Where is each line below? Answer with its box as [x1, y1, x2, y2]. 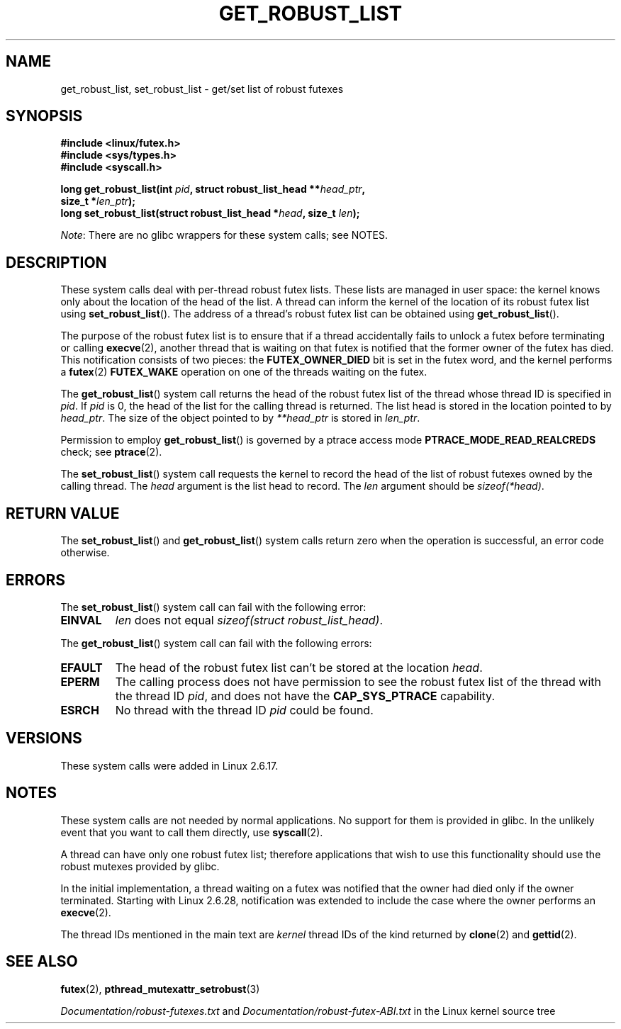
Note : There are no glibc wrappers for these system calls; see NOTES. [60, 229, 388, 242]
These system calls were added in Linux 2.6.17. [60, 759, 279, 772]
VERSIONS [6, 729, 82, 748]
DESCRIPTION [6, 253, 107, 271]
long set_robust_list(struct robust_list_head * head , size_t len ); [60, 207, 360, 220]
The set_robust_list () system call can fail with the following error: [60, 600, 367, 613]
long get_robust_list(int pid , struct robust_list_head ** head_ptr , [60, 183, 366, 196]
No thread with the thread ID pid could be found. [115, 702, 374, 717]
